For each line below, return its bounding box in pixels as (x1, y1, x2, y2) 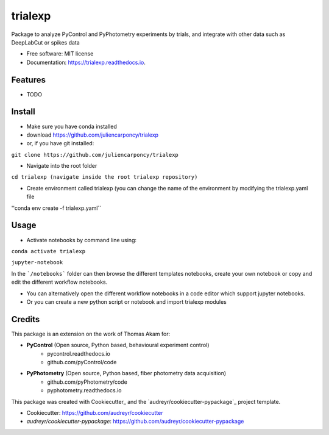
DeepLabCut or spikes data (11, 38, 80, 46)
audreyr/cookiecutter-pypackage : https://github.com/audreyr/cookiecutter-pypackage (26, 418, 244, 425)
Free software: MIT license (26, 50, 94, 57)
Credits (11, 314, 40, 325)
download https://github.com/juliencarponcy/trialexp (26, 131, 158, 138)
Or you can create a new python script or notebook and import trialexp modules (26, 298, 227, 305)
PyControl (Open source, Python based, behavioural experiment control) (26, 342, 210, 349)
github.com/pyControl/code (47, 358, 117, 365)
